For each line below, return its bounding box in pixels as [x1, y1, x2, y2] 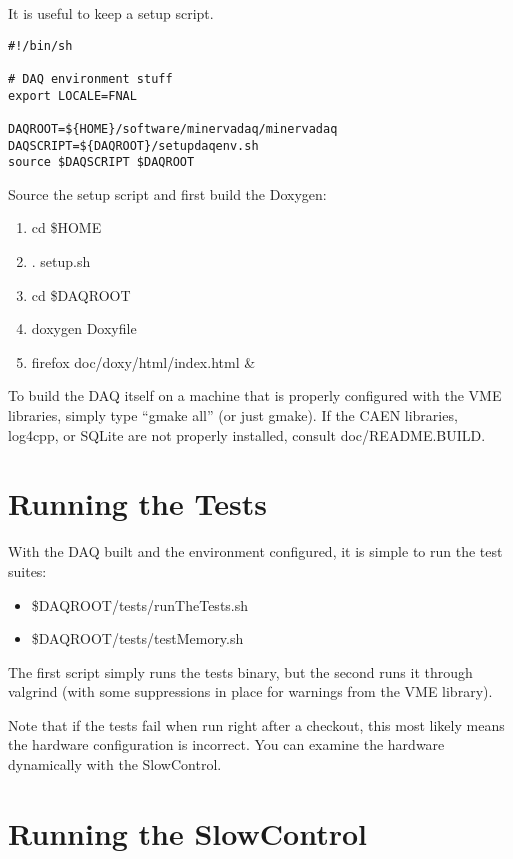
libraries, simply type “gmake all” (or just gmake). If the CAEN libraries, [8, 405, 458, 425]
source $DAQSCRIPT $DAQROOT [8, 155, 195, 170]
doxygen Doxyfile [31, 318, 137, 339]
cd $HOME [31, 217, 102, 238]
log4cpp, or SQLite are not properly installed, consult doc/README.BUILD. [8, 424, 486, 445]
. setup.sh [31, 251, 91, 272]
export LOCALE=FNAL [8, 88, 137, 103]
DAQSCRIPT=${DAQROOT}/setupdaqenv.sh [8, 138, 259, 153]
